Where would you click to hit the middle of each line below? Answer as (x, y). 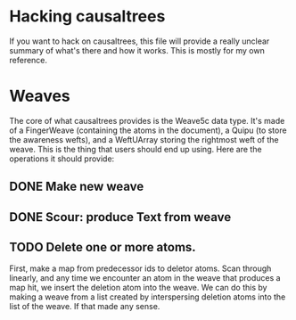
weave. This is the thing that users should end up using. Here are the (136, 149)
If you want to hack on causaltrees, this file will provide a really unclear (140, 41)
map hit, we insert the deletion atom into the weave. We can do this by (138, 288)
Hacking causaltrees (87, 16)
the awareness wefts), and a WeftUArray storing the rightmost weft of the (144, 139)
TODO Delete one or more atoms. (103, 247)
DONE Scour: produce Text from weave (120, 217)
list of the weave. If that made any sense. (85, 307)
